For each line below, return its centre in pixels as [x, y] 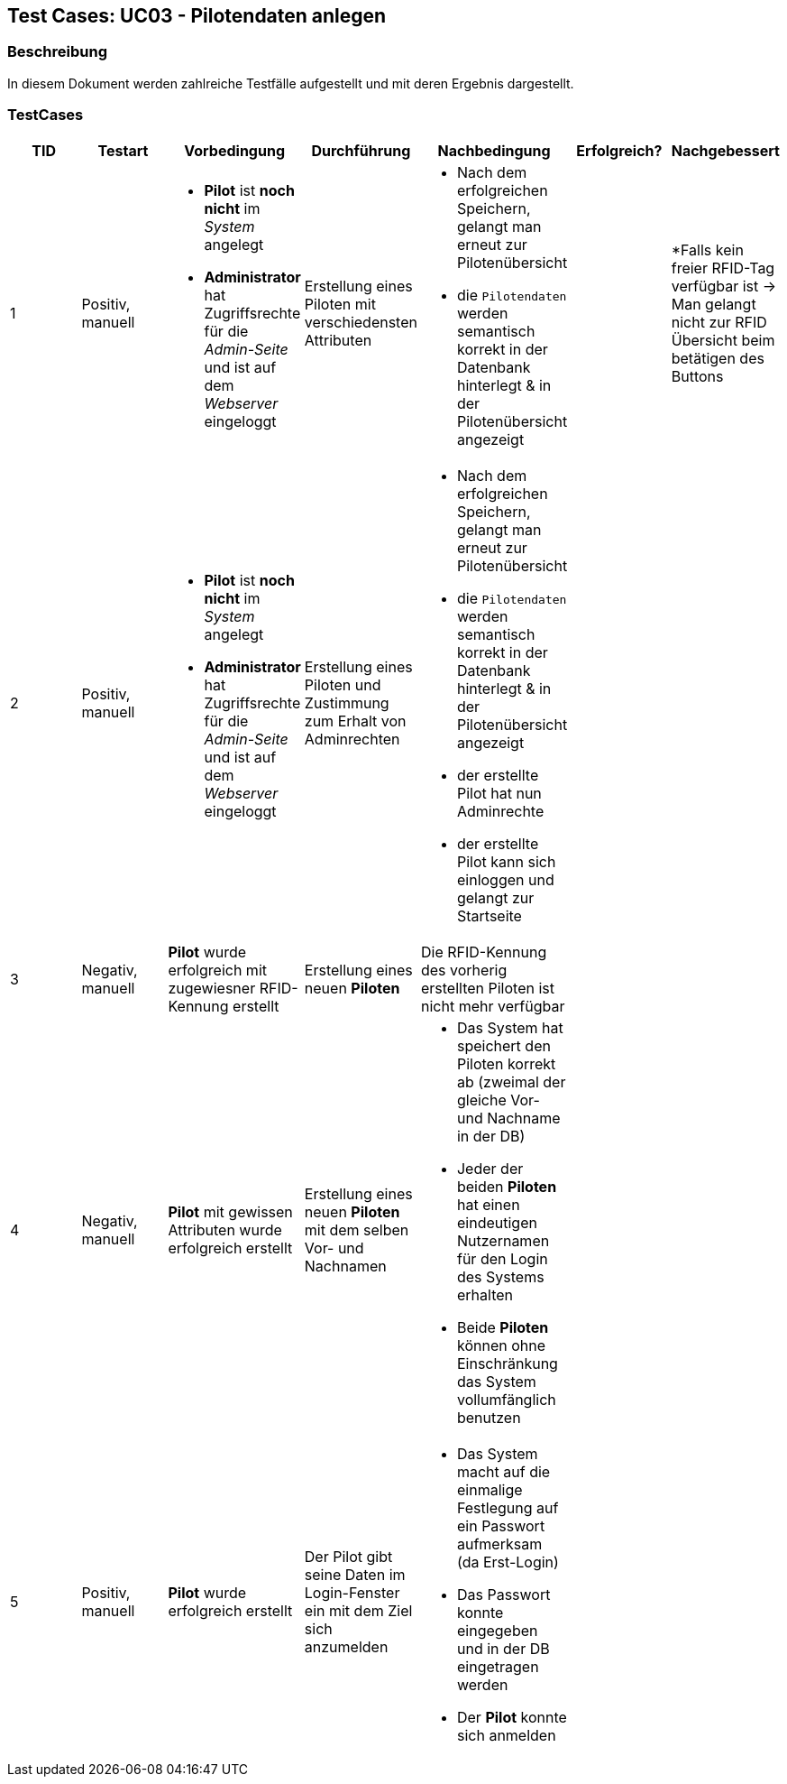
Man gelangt [714, 304]
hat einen [488, 1204]
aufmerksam [499, 1544]
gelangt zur [495, 897]
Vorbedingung [234, 150]
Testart [123, 150]
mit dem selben [357, 1229]
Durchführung [361, 150]
